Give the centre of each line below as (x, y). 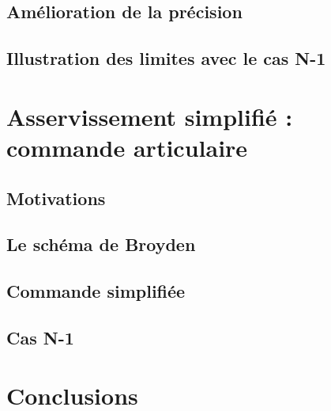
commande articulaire (127, 147)
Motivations (56, 198)
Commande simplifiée (96, 291)
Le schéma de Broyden (101, 244)
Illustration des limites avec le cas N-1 (166, 58)
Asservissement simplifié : (150, 116)
